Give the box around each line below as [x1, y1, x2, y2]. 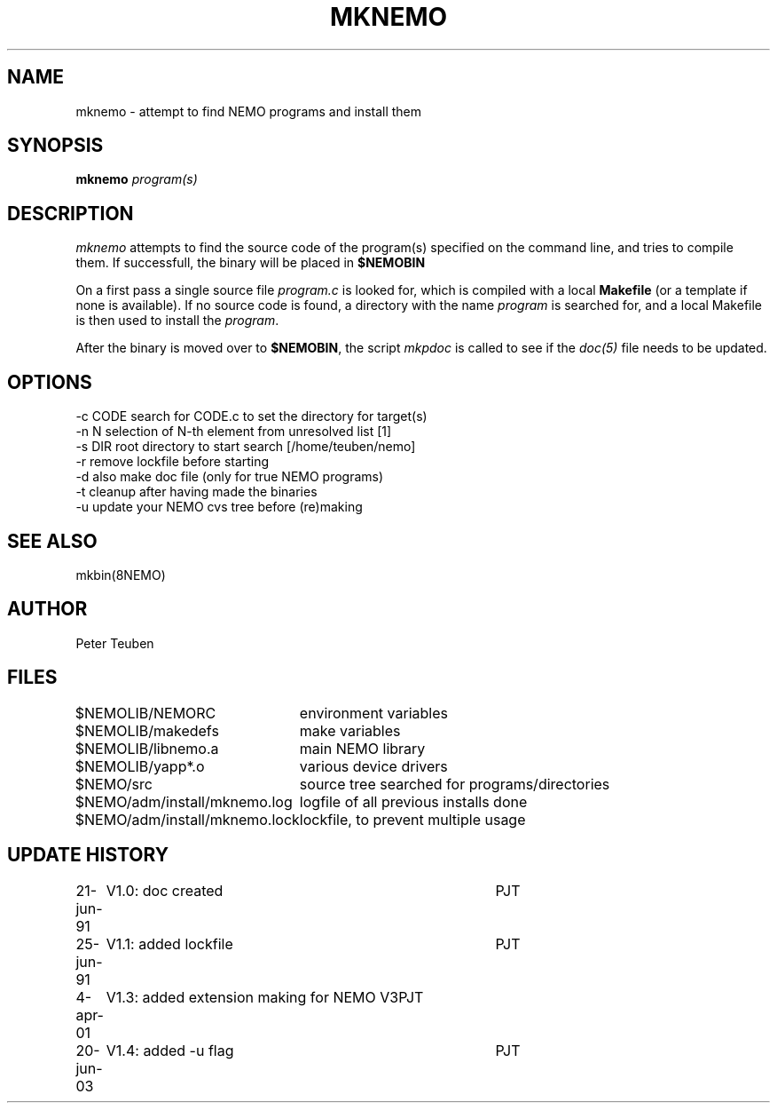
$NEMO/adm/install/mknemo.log [75, 792, 293, 811]
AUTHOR [7, 598, 88, 621]
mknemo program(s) [75, 171, 198, 187]
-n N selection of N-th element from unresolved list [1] [75, 424, 392, 440]
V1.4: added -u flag [106, 1041, 234, 1059]
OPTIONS [7, 370, 92, 393]
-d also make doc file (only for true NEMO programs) [75, 469, 384, 485]
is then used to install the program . [75, 313, 279, 329]
